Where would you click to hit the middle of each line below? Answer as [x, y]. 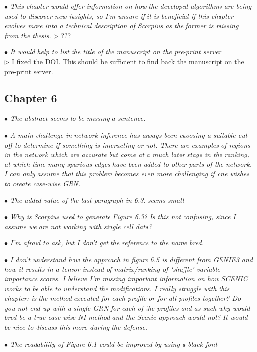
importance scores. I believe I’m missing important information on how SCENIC [126, 279]
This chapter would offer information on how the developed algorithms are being [131, 6]
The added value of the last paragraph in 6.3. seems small [97, 200]
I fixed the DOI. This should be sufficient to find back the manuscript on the [128, 61]
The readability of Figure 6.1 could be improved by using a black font [114, 343]
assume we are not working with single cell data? [78, 226]
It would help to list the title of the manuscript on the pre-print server [116, 52]
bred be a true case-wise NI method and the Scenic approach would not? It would [126, 317]
